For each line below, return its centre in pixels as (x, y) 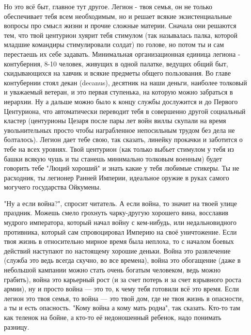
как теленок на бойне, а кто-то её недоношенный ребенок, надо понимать (113, 317)
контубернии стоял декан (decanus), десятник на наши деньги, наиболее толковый (125, 82)
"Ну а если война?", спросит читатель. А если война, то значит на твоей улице (121, 203)
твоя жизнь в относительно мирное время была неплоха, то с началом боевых (119, 241)
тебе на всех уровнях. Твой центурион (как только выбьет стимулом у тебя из (119, 149)
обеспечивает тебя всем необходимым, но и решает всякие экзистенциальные (118, 16)
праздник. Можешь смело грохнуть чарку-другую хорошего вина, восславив (116, 213)
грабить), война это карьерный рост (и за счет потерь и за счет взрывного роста (123, 279)
